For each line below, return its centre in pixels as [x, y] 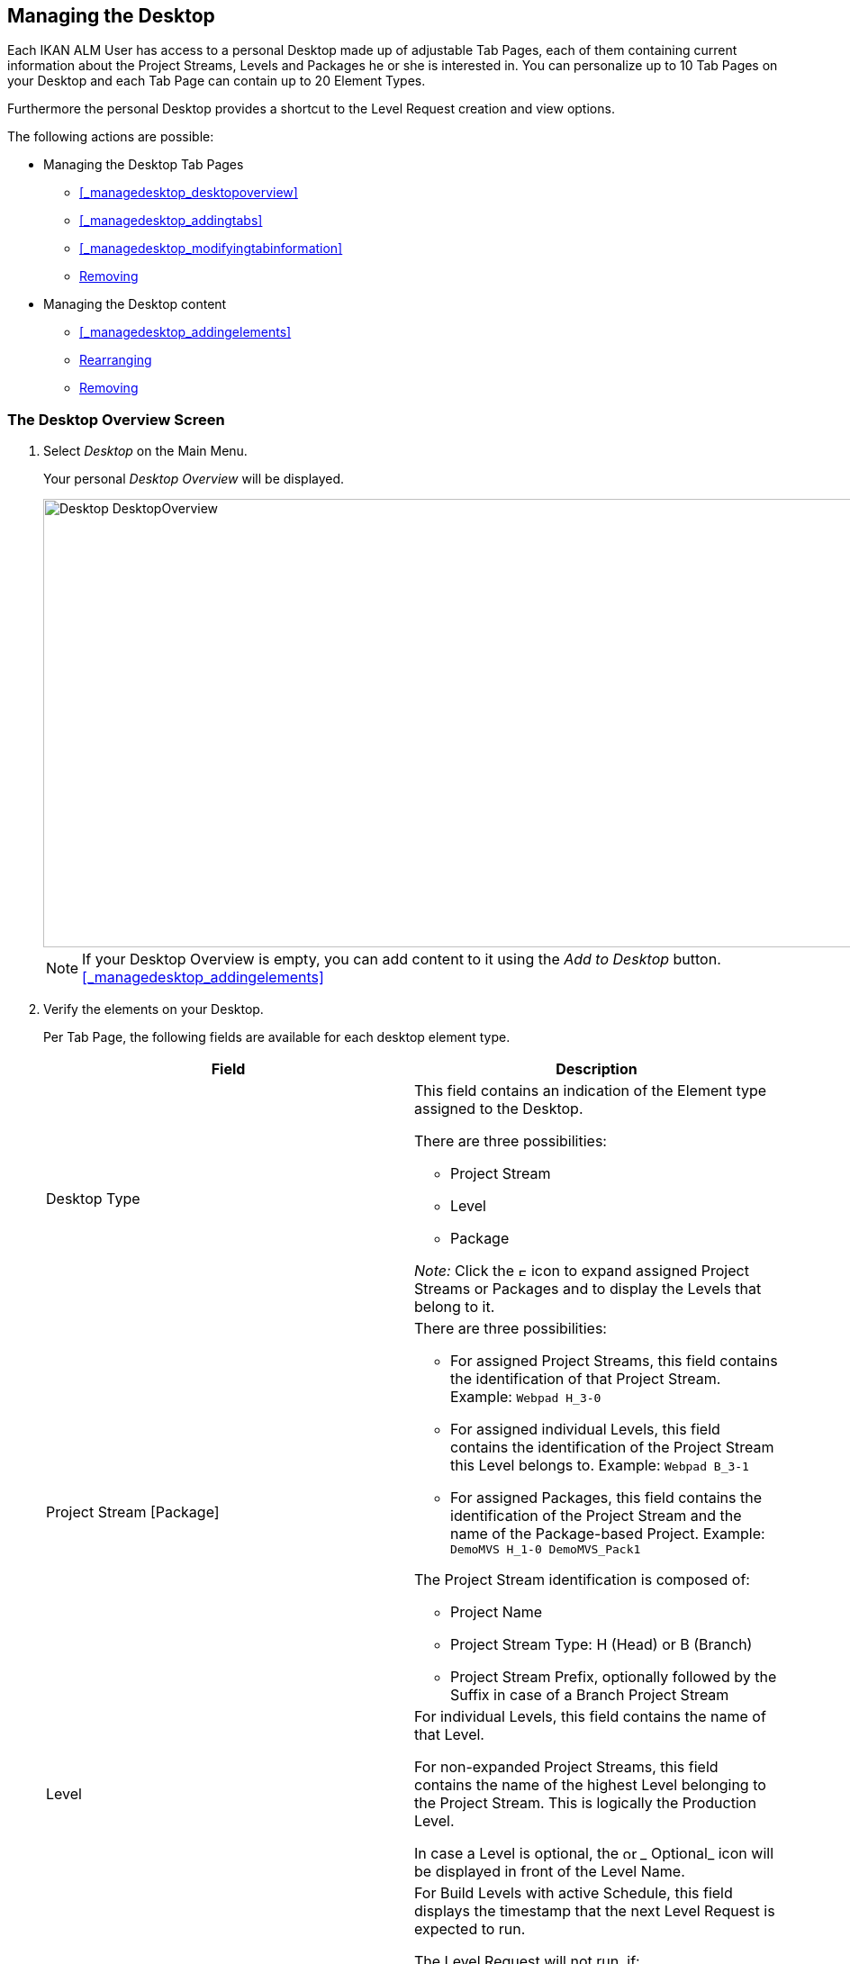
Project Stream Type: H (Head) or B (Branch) [601, 1645]
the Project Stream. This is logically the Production [585, 1803]
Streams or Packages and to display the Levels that [588, 1289]
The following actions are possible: [111, 137]
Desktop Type [93, 1199]
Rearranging [116, 360]
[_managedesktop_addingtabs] [171, 221]
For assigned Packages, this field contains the [606, 1498]
